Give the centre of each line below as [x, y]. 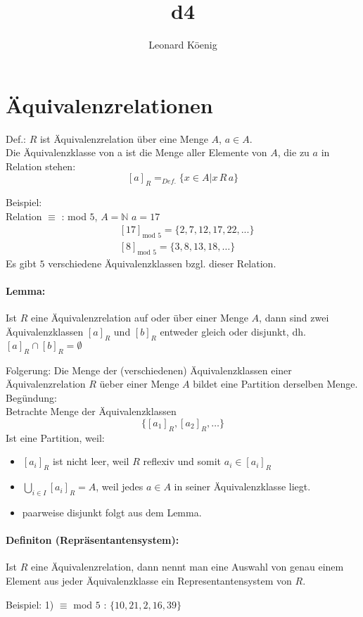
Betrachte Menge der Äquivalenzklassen [91, 411]
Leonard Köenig [183, 45]
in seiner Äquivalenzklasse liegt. [242, 486]
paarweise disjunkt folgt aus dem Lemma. [112, 513]
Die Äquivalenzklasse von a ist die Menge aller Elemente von [136, 152]
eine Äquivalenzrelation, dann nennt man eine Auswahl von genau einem [187, 567]
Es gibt [21, 263]
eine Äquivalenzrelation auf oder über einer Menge [139, 318]
